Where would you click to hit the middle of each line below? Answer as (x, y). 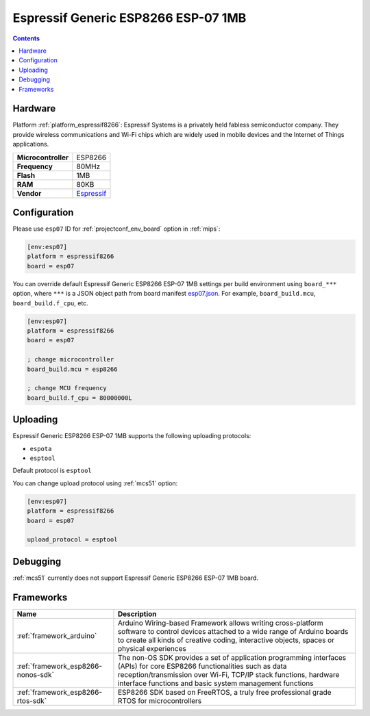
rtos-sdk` (32, 700)
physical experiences (152, 648)
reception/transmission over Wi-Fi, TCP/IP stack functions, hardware (229, 674)
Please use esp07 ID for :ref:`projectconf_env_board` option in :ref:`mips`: (116, 229)
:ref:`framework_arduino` (57, 635)
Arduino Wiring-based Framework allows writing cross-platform (220, 623)
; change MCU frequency (67, 388)
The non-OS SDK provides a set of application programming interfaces (232, 657)
